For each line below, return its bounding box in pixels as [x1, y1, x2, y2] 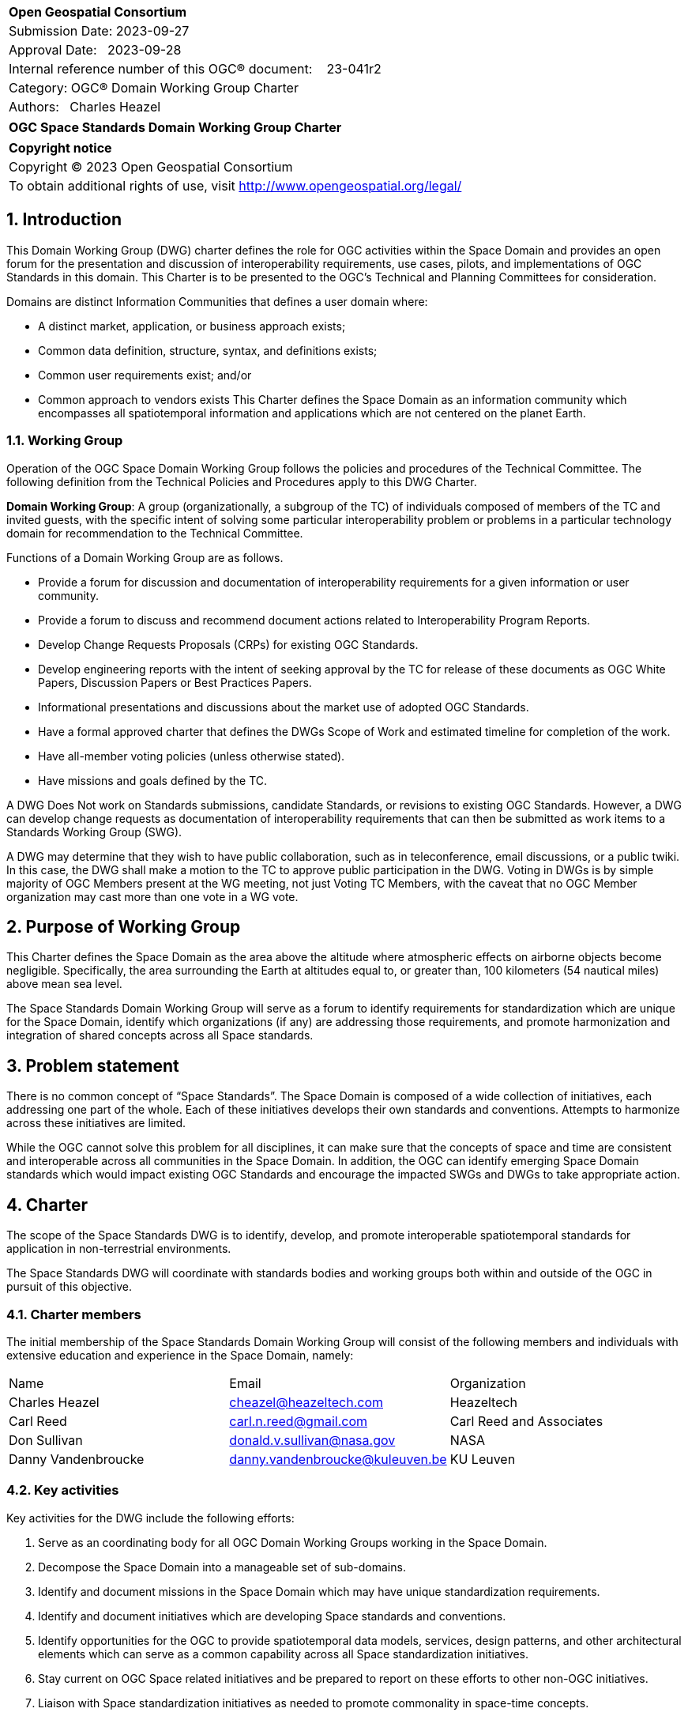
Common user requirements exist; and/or [38, 368, 252, 382]
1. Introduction [6, 209, 122, 230]
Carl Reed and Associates [449, 1412, 603, 1429]
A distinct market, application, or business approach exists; [38, 319, 346, 333]
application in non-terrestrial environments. [6, 1242, 231, 1256]
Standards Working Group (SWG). [6, 824, 182, 839]
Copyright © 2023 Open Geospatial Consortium [9, 159, 293, 175]
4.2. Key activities [6, 1482, 119, 1499]
